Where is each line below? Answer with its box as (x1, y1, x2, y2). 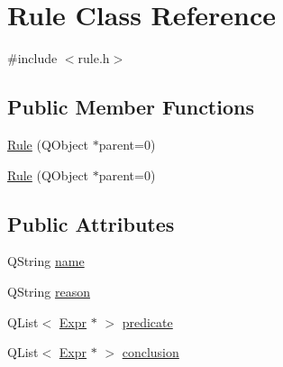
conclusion (122, 343, 179, 362)
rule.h (78, 49, 110, 68)
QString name (7, 252, 85, 271)
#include (7, 49, 58, 68)
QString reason (7, 281, 90, 300)
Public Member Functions (7, 93, 254, 121)
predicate (122, 312, 173, 331)
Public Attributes (7, 209, 175, 237)
